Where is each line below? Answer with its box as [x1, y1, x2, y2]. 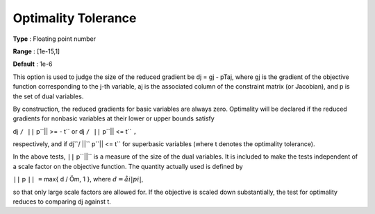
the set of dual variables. [12, 92, 84, 100]
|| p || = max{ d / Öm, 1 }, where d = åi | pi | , [12, 175, 144, 184]
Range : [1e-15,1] [12, 47, 60, 55]
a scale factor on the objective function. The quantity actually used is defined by [12, 162, 243, 170]
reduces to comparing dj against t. [12, 197, 111, 206]
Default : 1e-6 [12, 60, 53, 69]
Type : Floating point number [12, 35, 97, 43]
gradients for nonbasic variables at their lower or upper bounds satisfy [12, 114, 215, 123]
